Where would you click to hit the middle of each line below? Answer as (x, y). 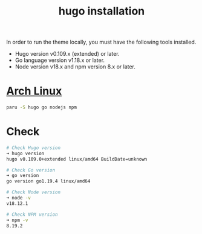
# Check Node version (34, 192)
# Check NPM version (32, 214)
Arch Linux (34, 91)
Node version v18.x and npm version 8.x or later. (75, 67)
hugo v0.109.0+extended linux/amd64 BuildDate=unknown (77, 159)
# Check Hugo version (34, 148)
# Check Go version (31, 170)
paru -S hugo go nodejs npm (42, 107)
